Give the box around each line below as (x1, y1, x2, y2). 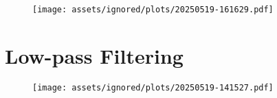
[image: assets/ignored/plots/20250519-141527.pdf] (32, 82, 274, 93)
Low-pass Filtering (5, 41, 184, 69)
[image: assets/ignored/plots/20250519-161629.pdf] (32, 5, 274, 14)
